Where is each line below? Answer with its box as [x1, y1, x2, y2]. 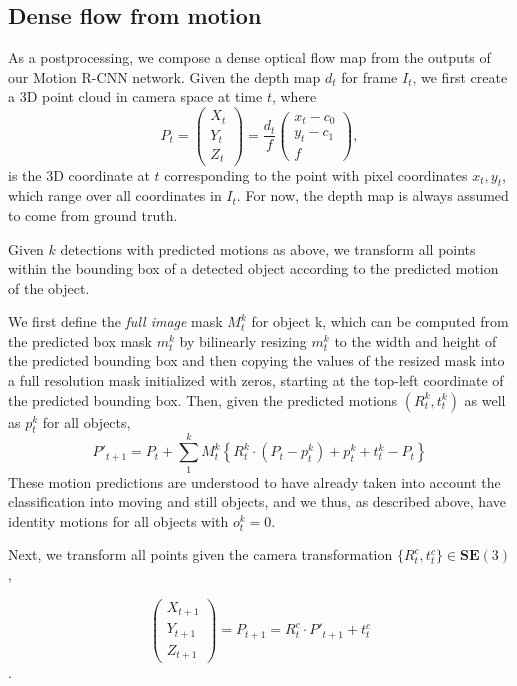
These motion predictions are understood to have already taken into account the [8, 471, 501, 492]
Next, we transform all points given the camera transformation [8, 544, 393, 565]
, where [271, 86, 317, 107]
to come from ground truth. [8, 204, 178, 225]
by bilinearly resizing [179, 330, 307, 351]
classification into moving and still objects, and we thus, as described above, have [8, 491, 506, 512]
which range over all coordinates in [8, 185, 222, 206]
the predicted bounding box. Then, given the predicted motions [8, 389, 398, 410]
